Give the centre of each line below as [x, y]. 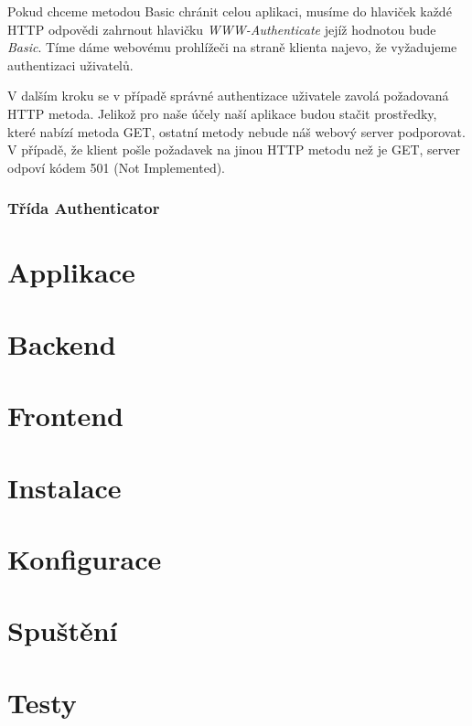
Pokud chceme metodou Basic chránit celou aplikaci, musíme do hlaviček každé [230, 11]
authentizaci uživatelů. [70, 64]
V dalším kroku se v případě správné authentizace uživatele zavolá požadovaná [228, 96]
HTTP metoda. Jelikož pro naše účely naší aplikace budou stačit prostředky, [222, 113]
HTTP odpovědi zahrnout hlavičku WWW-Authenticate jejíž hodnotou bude [222, 29]
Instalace [64, 487]
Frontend [66, 416]
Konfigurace [85, 558]
